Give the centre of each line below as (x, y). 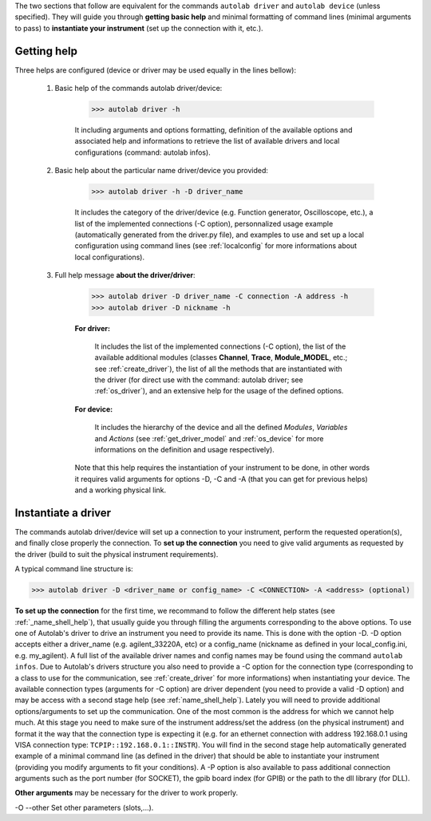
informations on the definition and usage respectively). (184, 450)
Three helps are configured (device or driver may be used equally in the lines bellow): (156, 70)
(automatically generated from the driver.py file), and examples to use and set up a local (219, 235)
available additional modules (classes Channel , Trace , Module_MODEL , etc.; (221, 357)
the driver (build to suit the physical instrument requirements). (117, 554)
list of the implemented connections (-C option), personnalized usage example (204, 223)
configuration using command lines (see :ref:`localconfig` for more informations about (216, 246)
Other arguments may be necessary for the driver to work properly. (127, 793)
